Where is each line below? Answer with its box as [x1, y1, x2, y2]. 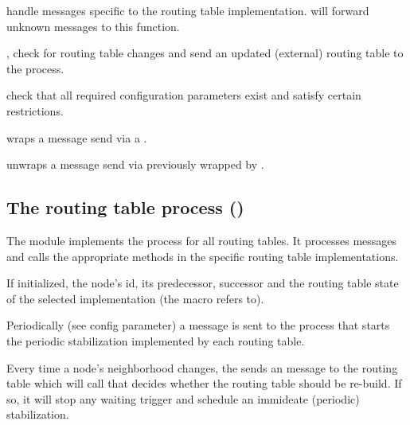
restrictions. [6, 102, 64, 119]
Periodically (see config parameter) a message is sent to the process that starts [6, 317, 390, 333]
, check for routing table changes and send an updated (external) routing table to [6, 45, 404, 61]
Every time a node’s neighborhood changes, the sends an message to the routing [6, 359, 398, 376]
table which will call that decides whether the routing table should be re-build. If [6, 375, 402, 392]
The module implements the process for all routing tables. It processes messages [6, 232, 397, 248]
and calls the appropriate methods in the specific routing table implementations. [6, 248, 399, 264]
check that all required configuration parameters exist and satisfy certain [6, 87, 361, 103]
